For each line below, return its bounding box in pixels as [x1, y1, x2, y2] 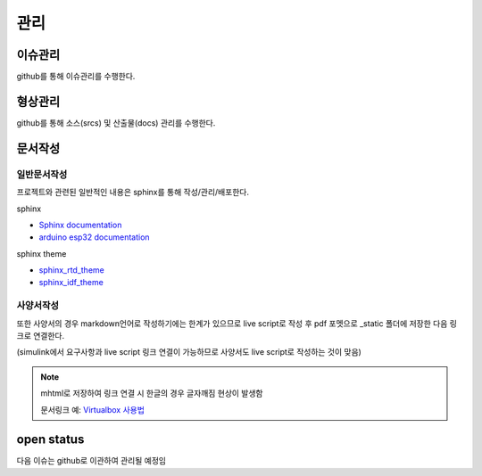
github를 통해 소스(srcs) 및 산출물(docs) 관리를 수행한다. [16, 117, 216, 128]
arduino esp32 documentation [38, 232, 151, 242]
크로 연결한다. [16, 331, 65, 341]
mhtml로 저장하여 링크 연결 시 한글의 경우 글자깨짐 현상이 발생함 [40, 388, 263, 398]
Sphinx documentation [38, 219, 122, 230]
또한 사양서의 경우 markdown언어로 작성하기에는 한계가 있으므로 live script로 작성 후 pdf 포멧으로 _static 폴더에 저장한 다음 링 [16, 317, 457, 329]
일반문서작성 [16, 168, 68, 180]
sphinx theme [16, 248, 67, 259]
